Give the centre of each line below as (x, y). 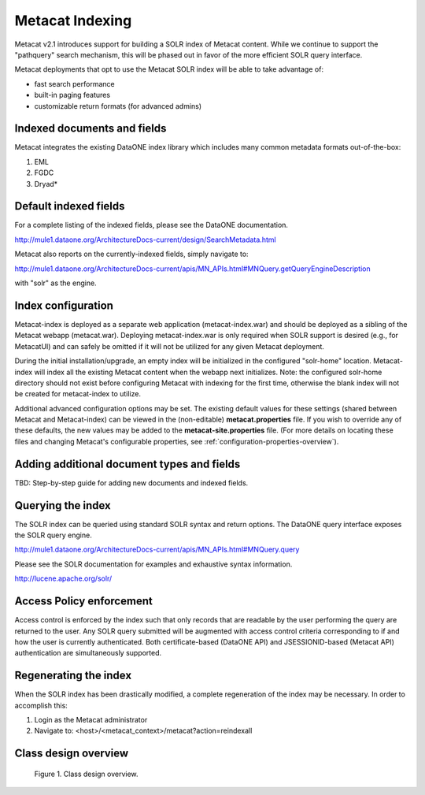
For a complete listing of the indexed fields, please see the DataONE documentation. (152, 225)
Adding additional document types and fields (128, 464)
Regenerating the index (73, 676)
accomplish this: (41, 705)
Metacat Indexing (73, 20)
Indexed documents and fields (91, 129)
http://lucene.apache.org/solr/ (63, 578)
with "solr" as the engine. (56, 283)
